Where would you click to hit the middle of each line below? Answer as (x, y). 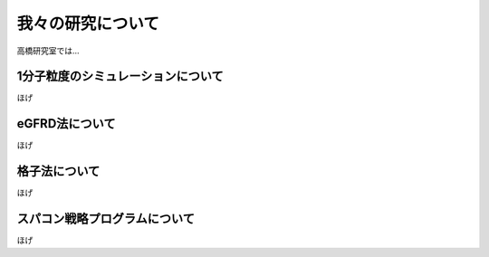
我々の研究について (88, 24)
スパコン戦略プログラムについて (105, 219)
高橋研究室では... (48, 51)
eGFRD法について (66, 124)
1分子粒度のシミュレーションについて (120, 76)
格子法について (58, 171)
